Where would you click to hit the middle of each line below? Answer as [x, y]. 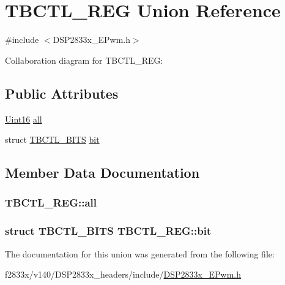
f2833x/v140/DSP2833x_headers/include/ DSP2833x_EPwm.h [123, 274]
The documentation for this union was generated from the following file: [140, 253]
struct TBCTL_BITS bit [52, 139]
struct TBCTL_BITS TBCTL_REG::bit [108, 231]
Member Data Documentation [102, 173]
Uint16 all [24, 119]
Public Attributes [62, 93]
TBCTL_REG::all [51, 203]
